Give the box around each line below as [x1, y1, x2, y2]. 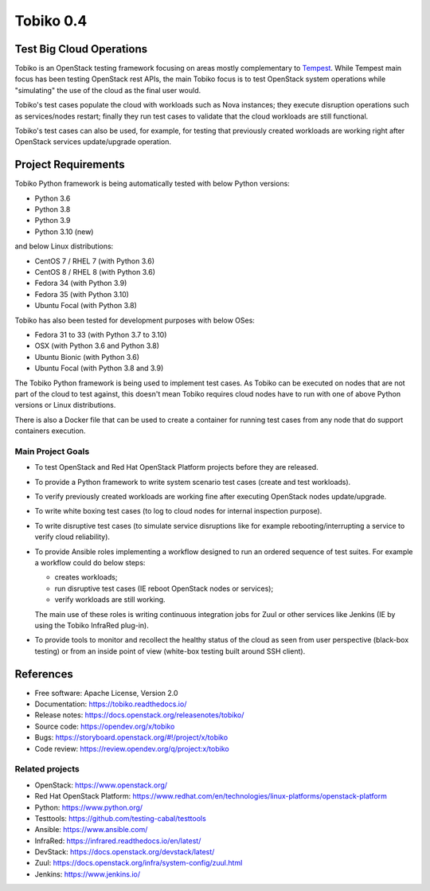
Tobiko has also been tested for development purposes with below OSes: [14, 315, 255, 325]
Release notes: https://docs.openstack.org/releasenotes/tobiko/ [34, 710, 244, 720]
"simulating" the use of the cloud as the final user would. [14, 85, 201, 95]
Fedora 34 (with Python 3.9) [34, 279, 127, 288]
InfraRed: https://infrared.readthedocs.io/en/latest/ [34, 836, 201, 846]
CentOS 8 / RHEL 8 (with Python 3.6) [34, 268, 155, 277]
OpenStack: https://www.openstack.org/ [34, 780, 167, 790]
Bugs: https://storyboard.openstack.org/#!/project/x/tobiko [34, 733, 229, 742]
